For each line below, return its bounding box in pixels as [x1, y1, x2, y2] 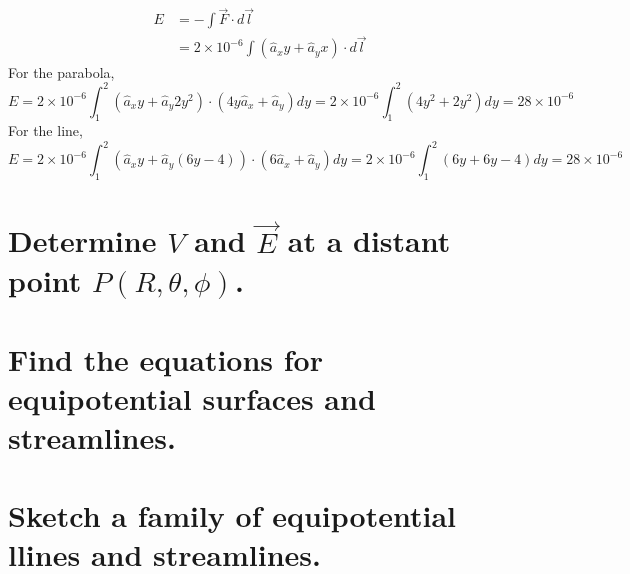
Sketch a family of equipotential [8, 495, 456, 536]
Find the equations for [8, 338, 323, 379]
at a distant [287, 220, 451, 261]
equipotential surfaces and [8, 377, 376, 418]
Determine [8, 220, 157, 261]
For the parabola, [8, 61, 115, 82]
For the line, [8, 120, 83, 141]
